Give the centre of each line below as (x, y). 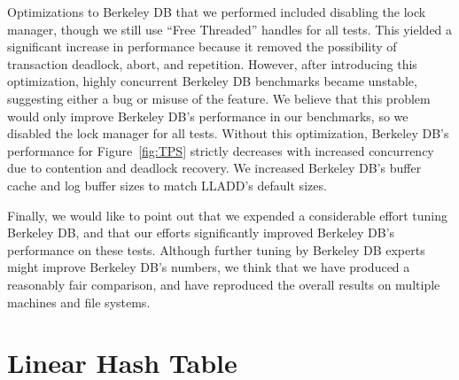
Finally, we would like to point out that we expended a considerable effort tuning (227, 215)
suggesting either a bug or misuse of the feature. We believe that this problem (219, 98)
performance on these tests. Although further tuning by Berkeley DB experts (216, 249)
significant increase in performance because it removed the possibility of (202, 47)
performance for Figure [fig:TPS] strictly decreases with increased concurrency (221, 150)
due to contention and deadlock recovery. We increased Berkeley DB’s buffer (214, 168)
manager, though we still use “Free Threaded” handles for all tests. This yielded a (230, 29)
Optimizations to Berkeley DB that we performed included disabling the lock (217, 12)
